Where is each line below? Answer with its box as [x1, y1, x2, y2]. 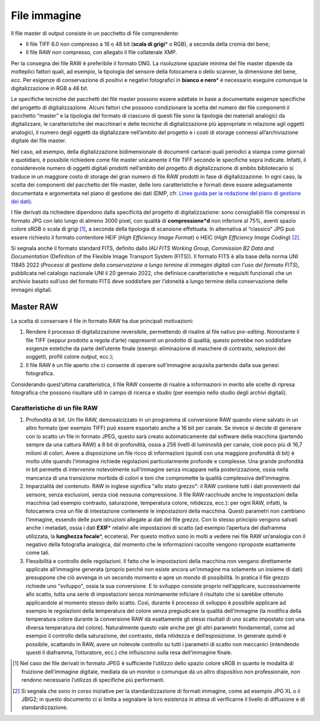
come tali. [25, 549, 50, 556]
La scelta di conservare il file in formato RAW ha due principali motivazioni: [11, 317, 194, 324]
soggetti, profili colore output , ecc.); [25, 353, 114, 360]
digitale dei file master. [11, 137, 66, 144]
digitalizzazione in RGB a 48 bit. [11, 84, 89, 91]
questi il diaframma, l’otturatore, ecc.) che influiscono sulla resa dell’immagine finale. [25, 649, 232, 656]
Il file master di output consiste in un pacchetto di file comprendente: [11, 30, 180, 37]
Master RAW [11, 302, 59, 312]
